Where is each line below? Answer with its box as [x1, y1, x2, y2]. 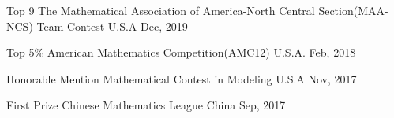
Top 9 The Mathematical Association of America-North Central [6, 2, 315, 18]
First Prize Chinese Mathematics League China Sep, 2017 [6, 97, 286, 113]
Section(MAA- [318, 2, 388, 18]
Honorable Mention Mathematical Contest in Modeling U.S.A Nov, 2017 [6, 70, 357, 87]
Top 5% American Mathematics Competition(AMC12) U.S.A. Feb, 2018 [6, 44, 356, 61]
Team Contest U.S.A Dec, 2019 [36, 17, 188, 34]
